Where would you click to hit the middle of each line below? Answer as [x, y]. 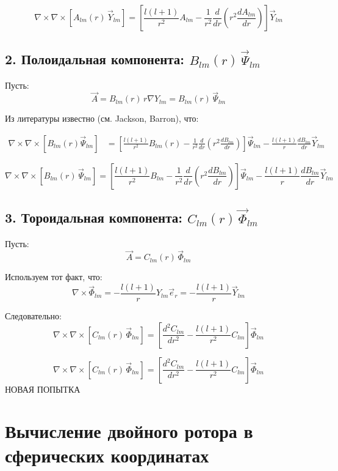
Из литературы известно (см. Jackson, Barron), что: [102, 118]
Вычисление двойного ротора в [129, 431]
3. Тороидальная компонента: [94, 217]
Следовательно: [33, 316]
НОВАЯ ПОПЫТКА [43, 389]
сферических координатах [107, 455]
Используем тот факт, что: [54, 277]
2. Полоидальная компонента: [95, 59]
